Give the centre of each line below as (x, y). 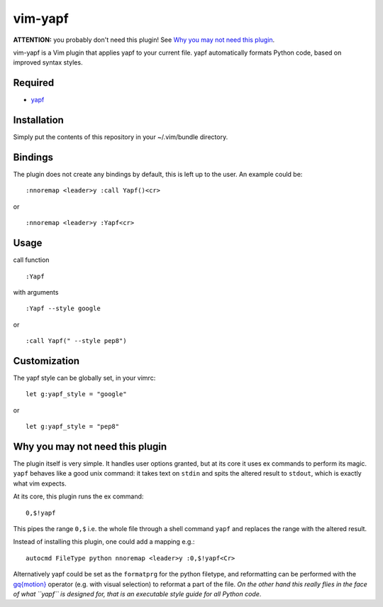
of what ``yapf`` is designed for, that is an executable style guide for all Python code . (137, 594)
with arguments (36, 292)
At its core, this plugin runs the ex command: (78, 496)
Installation (38, 120)
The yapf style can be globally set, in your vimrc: (84, 378)
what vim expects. (40, 483)
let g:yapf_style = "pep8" (73, 427)
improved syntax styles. (48, 62)
